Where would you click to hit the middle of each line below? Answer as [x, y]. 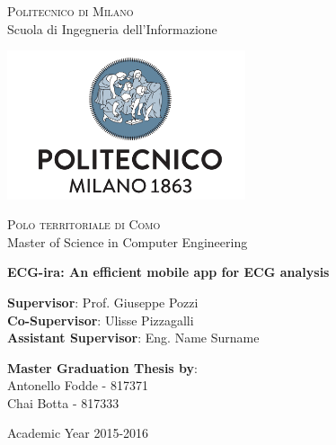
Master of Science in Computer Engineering [128, 241]
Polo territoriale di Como [84, 224]
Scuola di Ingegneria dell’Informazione [112, 28]
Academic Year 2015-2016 [78, 433]
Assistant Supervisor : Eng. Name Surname [133, 338]
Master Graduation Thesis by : [102, 367]
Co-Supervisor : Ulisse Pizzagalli [101, 320]
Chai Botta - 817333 [63, 402]
